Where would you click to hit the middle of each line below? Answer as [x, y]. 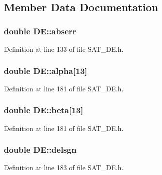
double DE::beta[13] [44, 110]
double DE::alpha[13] [46, 70]
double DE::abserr [40, 31]
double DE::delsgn [40, 150]
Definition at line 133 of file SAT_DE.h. [64, 49]
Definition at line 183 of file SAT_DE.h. [64, 168]
